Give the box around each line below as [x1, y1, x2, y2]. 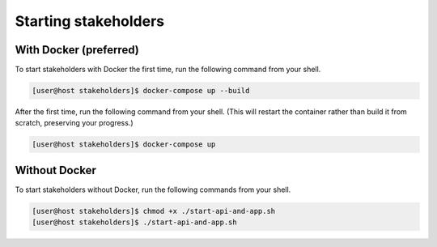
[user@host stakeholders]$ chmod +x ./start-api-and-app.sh [32, 207, 276, 215]
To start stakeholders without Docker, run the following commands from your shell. [15, 185, 291, 194]
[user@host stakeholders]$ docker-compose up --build [32, 86, 250, 96]
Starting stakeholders [15, 12, 165, 30]
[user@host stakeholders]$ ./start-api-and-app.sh [32, 218, 238, 227]
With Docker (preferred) [15, 43, 139, 57]
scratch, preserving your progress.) [15, 118, 134, 128]
